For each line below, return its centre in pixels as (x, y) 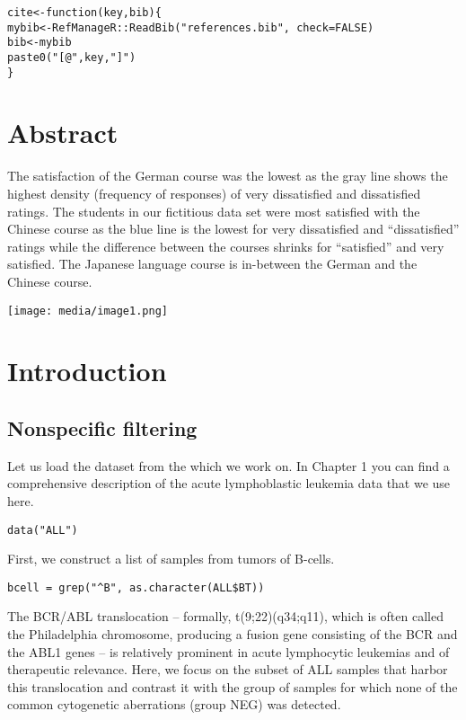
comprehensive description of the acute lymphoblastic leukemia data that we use (229, 483)
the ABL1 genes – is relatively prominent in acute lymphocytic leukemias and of (229, 651)
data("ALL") (43, 530)
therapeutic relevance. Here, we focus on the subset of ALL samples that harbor (228, 669)
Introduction (87, 371)
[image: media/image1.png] (88, 311)
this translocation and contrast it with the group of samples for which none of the (233, 686)
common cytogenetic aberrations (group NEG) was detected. (174, 704)
